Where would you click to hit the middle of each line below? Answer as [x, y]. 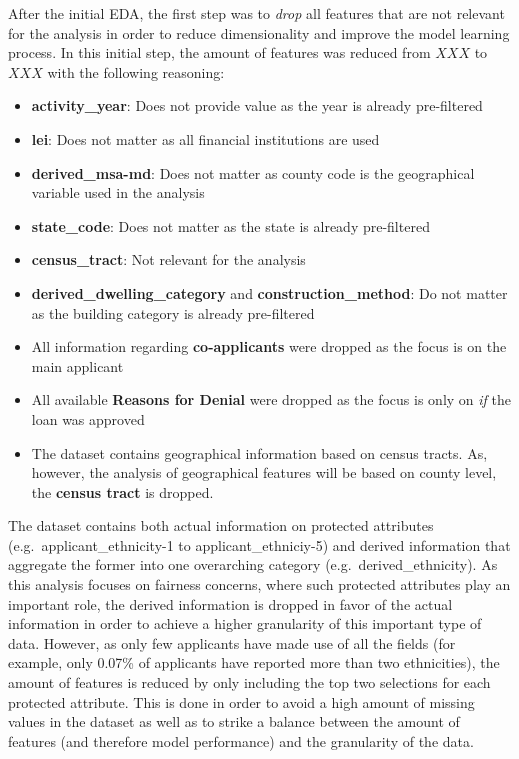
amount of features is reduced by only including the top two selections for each [249, 682]
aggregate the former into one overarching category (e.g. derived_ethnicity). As [253, 564]
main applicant [77, 365]
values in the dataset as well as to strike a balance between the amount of [234, 721]
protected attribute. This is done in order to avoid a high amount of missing [241, 701]
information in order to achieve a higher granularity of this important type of [245, 623]
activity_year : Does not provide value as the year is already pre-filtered [257, 105]
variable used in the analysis [118, 192]
